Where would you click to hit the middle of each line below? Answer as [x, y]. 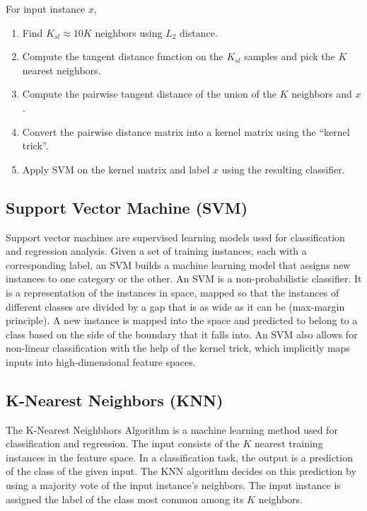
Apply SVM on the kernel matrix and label [116, 169]
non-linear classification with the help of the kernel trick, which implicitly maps [178, 348]
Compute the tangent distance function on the [123, 56]
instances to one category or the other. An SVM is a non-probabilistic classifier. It [184, 279]
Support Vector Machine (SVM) [127, 207]
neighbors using [129, 32]
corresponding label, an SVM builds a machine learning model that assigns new [178, 264]
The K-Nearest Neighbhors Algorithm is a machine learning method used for [172, 429]
